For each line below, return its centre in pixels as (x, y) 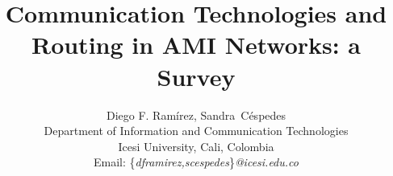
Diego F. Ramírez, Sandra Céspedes (196, 115)
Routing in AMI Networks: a (196, 45)
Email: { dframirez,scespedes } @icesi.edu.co (196, 162)
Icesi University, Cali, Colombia (196, 146)
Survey (196, 76)
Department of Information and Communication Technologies (196, 131)
